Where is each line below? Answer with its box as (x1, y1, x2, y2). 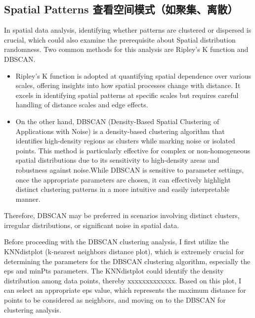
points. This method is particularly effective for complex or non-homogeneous (15, 145, 251, 155)
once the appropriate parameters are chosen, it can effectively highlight (15, 174, 231, 184)
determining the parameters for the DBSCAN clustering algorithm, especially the (4, 256, 251, 266)
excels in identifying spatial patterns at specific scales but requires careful (15, 90, 239, 100)
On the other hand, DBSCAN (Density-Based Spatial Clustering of (15, 116, 219, 126)
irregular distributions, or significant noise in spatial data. (4, 220, 179, 230)
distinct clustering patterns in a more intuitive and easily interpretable (15, 184, 230, 194)
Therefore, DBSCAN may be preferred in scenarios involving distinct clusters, (4, 210, 240, 221)
